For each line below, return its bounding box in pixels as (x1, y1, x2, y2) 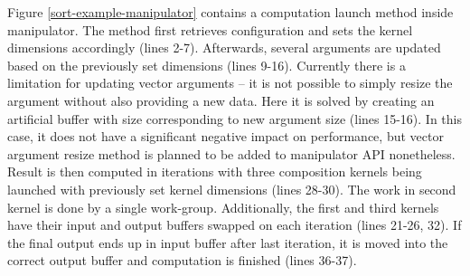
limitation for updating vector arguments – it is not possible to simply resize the (7, 73, 453, 92)
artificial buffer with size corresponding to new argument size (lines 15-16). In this (7, 109, 463, 128)
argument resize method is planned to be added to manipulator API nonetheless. (7, 144, 456, 163)
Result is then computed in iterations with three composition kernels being (7, 162, 422, 181)
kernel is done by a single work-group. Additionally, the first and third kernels (7, 197, 439, 216)
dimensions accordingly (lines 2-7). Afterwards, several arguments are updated (7, 38, 441, 57)
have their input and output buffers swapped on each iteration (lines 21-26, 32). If (7, 215, 462, 234)
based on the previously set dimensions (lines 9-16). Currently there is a (7, 55, 406, 74)
